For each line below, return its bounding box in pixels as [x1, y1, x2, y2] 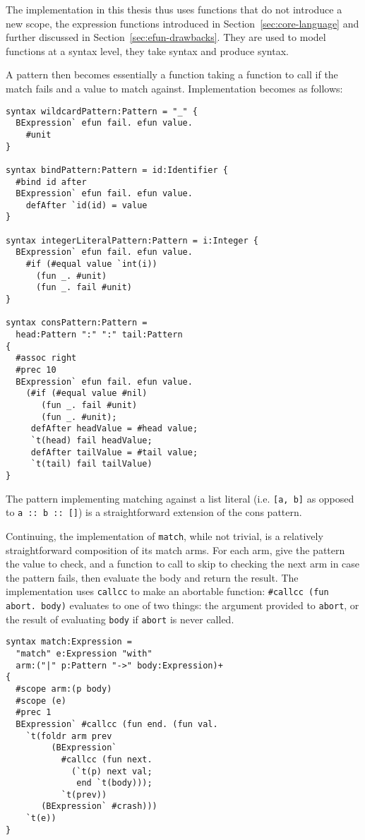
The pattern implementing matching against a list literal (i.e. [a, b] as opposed [6, 491, 354, 505]
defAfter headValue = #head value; [30, 424, 198, 434]
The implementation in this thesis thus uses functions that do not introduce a [6, 2, 342, 16]
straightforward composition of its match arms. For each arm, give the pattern [6, 542, 345, 557]
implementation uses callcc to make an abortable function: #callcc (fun [6, 584, 329, 599]
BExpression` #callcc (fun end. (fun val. [16, 719, 218, 729]
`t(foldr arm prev [25, 731, 112, 741]
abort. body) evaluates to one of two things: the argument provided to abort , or [6, 597, 359, 612]
